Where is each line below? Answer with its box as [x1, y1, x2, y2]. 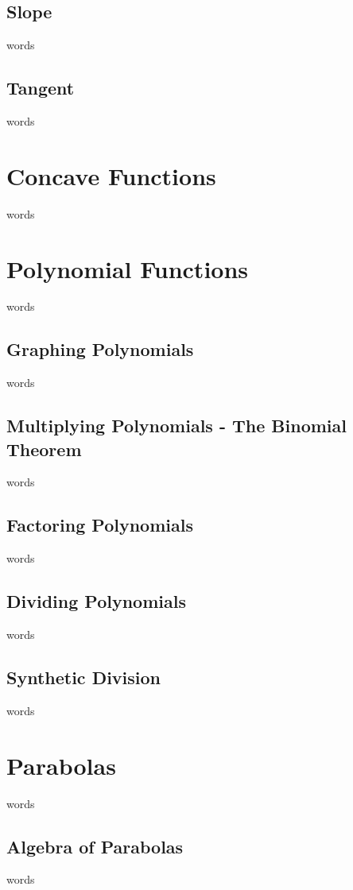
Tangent [6, 75, 75, 100]
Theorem [6, 436, 82, 461]
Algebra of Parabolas [6, 834, 184, 858]
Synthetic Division [6, 665, 161, 689]
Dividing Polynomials [6, 589, 186, 613]
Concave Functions [6, 159, 216, 192]
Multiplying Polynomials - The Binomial [6, 413, 347, 438]
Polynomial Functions [6, 252, 249, 284]
